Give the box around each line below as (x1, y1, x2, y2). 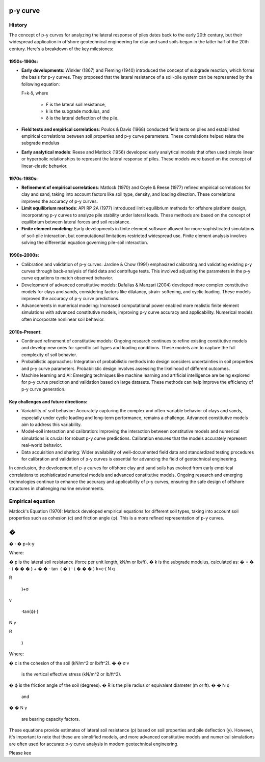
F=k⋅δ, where (21, 90, 49, 96)
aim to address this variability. (21, 421, 82, 427)
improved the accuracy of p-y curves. (21, 198, 98, 204)
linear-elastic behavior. (21, 163, 68, 169)
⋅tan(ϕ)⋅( (21, 608, 39, 614)
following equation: (21, 81, 60, 87)
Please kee (9, 750, 31, 756)
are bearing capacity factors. (21, 716, 80, 722)
